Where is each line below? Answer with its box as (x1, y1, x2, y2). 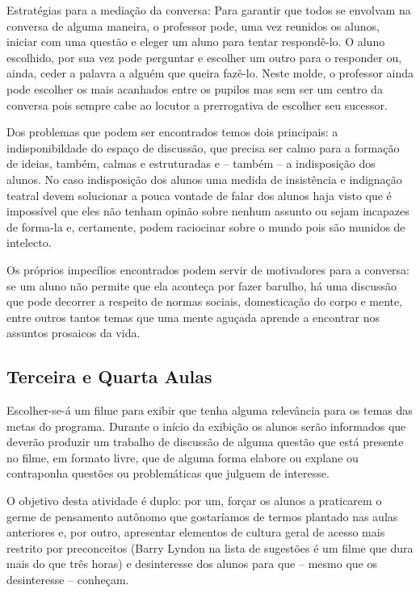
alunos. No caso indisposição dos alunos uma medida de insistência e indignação (6, 170, 402, 187)
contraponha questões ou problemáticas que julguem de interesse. (6, 465, 330, 482)
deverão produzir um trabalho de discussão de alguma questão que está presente (6, 433, 404, 450)
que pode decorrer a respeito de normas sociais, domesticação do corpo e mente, (6, 293, 403, 310)
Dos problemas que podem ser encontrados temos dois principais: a (6, 123, 338, 140)
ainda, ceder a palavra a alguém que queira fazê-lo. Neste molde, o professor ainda (6, 65, 414, 81)
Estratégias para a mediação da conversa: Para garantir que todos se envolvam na (6, 2, 411, 18)
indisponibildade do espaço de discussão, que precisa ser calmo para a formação (6, 139, 400, 156)
